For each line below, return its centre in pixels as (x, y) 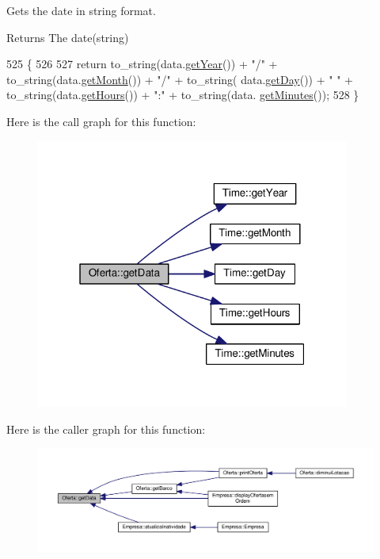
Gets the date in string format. (81, 10)
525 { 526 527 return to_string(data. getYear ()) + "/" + (142, 64)
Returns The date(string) (68, 37)
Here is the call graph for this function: (101, 121)
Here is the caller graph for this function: (106, 429)
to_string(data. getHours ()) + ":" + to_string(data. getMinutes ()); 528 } (183, 95)
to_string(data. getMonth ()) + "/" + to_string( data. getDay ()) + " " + (180, 79)
